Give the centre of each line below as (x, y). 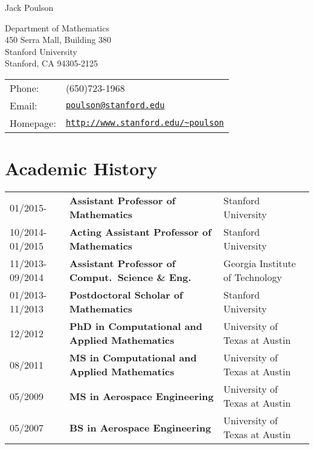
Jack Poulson (29, 7)
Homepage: (33, 123)
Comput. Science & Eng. (130, 277)
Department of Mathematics (57, 27)
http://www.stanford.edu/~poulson (145, 123)
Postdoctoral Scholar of (126, 295)
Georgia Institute (260, 263)
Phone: (24, 88)
